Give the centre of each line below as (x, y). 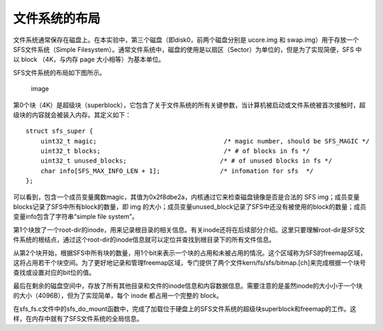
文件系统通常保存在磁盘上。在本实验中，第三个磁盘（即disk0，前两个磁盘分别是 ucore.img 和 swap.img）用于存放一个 (186, 40)
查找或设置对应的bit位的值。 (54, 273)
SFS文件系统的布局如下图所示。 (60, 72)
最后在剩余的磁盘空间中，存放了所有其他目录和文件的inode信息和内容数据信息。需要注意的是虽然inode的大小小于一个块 (188, 286)
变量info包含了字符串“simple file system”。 (76, 217)
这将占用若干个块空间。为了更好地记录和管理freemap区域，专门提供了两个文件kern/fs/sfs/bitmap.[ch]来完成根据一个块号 (190, 262)
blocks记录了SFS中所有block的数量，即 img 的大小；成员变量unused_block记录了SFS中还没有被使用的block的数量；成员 (190, 207)
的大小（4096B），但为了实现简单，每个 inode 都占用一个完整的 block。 (118, 295)
